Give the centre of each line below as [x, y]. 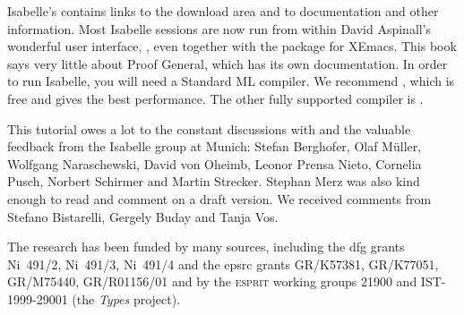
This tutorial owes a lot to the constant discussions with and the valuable [209, 128]
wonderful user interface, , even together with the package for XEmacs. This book [232, 46]
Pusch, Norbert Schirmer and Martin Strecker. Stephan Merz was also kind [214, 181]
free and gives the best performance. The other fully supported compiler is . [215, 98]
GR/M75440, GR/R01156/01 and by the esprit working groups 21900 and [212, 281]
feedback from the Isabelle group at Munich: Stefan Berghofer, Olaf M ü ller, [215, 146]
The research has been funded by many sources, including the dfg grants [206, 247]
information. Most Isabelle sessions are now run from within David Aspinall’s [219, 28]
